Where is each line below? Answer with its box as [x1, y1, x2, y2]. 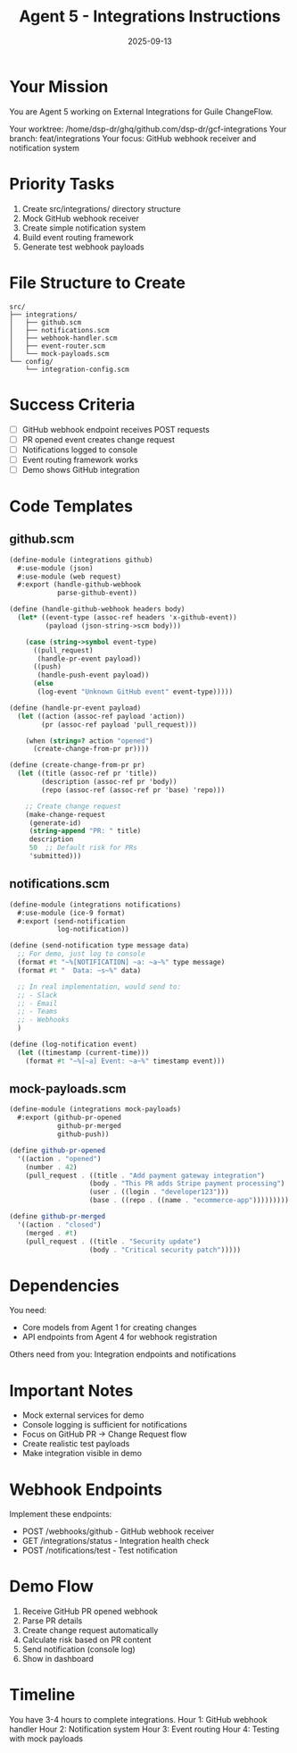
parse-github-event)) [56, 588, 138, 598]
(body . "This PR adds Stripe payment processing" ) [88, 1179, 285, 1188]
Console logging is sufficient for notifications [21, 1420, 187, 1430]
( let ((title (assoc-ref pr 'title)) [17, 769, 158, 779]
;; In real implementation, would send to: [17, 982, 181, 991]
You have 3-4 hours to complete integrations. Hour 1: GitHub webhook [9, 1715, 268, 1725]
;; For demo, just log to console [17, 949, 145, 958]
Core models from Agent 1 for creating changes [21, 1322, 198, 1333]
